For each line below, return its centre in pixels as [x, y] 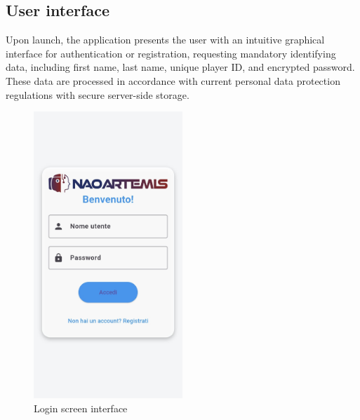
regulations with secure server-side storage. [98, 94]
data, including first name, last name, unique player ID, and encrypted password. [180, 67]
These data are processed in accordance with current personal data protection [173, 80]
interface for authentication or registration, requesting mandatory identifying [171, 53]
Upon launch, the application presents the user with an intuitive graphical [165, 40]
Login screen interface [81, 408]
